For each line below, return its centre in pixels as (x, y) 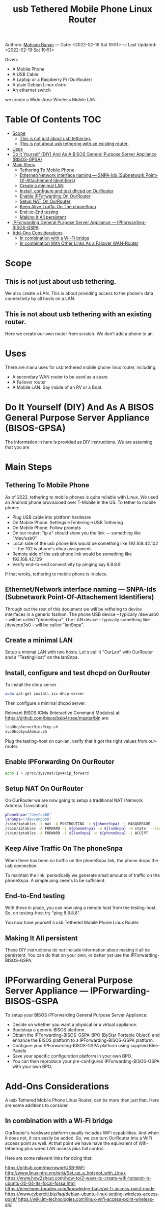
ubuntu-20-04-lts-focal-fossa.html (41, 1183)
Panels (19, 1051)
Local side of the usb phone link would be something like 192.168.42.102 (85, 543)
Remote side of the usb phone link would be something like (72, 554)
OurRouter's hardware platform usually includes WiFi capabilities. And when (82, 1133)
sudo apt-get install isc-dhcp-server (45, 694)
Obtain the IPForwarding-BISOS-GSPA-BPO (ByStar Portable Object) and (86, 1035)
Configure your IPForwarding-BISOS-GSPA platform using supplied (80, 1046)
